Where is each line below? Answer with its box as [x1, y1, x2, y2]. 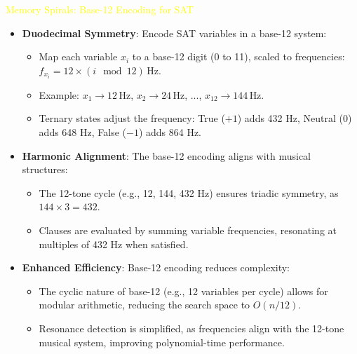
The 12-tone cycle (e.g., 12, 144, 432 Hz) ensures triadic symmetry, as [39, 185, 339, 200]
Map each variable [39, 49, 118, 64]
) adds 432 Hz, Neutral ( [237, 111, 343, 125]
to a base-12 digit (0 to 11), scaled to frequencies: [132, 49, 345, 64]
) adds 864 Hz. [138, 125, 202, 139]
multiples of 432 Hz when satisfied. [39, 236, 189, 251]
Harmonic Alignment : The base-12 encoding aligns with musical [22, 148, 311, 163]
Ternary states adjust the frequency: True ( [39, 111, 225, 125]
